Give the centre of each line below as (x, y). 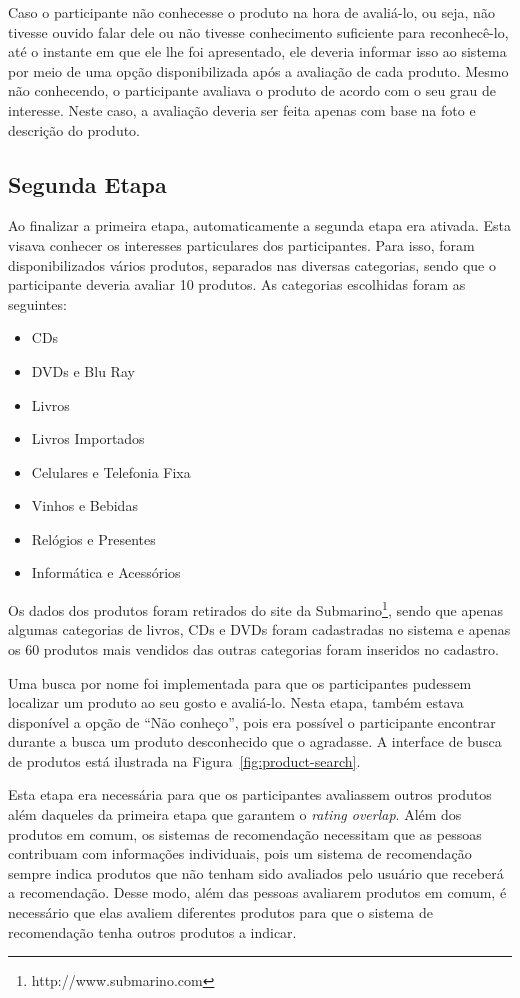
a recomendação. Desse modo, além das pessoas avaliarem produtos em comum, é (257, 892)
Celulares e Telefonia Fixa (111, 471)
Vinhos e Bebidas (84, 505)
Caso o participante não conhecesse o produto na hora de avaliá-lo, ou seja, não (251, 12)
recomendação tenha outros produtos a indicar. (152, 931)
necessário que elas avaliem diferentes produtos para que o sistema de (220, 912)
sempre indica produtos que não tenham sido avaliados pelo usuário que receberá (256, 872)
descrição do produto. (74, 129)
